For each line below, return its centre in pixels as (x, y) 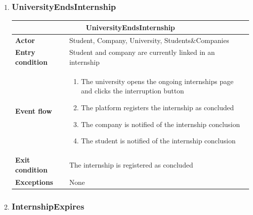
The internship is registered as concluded (131, 164)
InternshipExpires (48, 206)
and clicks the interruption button (133, 91)
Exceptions (34, 182)
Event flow (34, 111)
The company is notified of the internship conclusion (161, 124)
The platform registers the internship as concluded (158, 107)
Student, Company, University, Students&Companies (149, 40)
